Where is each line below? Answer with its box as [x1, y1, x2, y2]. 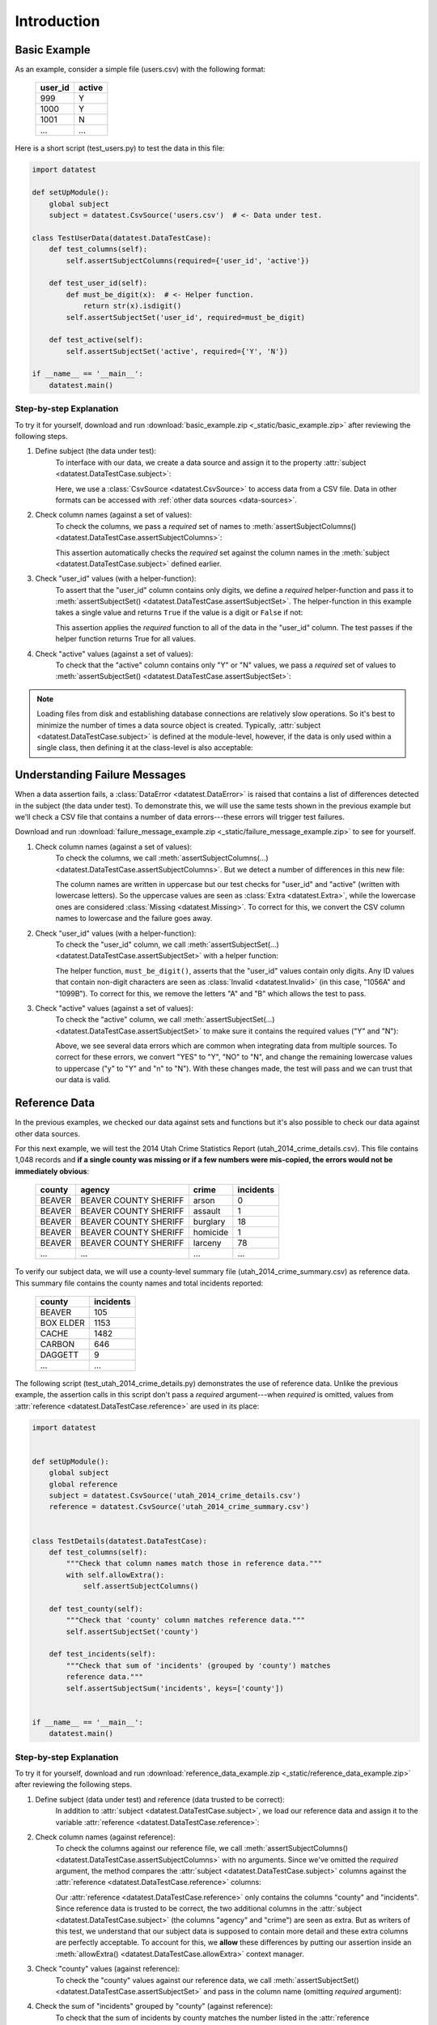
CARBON [40, 1338, 75, 1349]
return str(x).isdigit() [83, 301, 182, 311]
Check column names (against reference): [35, 1831, 176, 1842]
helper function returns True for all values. [55, 634, 196, 644]
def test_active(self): [49, 335, 143, 344]
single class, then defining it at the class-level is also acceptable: [36, 743, 254, 752]
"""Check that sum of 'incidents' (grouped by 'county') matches [66, 1660, 331, 1670]
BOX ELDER [40, 1317, 85, 1328]
